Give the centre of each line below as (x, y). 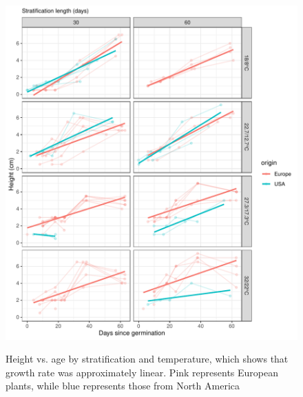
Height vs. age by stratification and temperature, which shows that (147, 359)
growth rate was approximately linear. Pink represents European (142, 372)
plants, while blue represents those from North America (123, 386)
